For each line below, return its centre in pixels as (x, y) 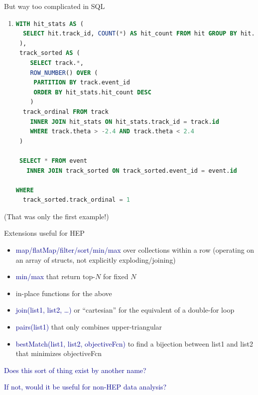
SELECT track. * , (57, 63)
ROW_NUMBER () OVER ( (64, 73)
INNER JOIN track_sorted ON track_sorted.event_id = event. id (132, 171)
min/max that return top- (55, 276)
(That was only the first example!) (57, 216)
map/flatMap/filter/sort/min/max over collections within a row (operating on (135, 250)
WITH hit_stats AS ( (50, 24)
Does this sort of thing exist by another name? (75, 370)
